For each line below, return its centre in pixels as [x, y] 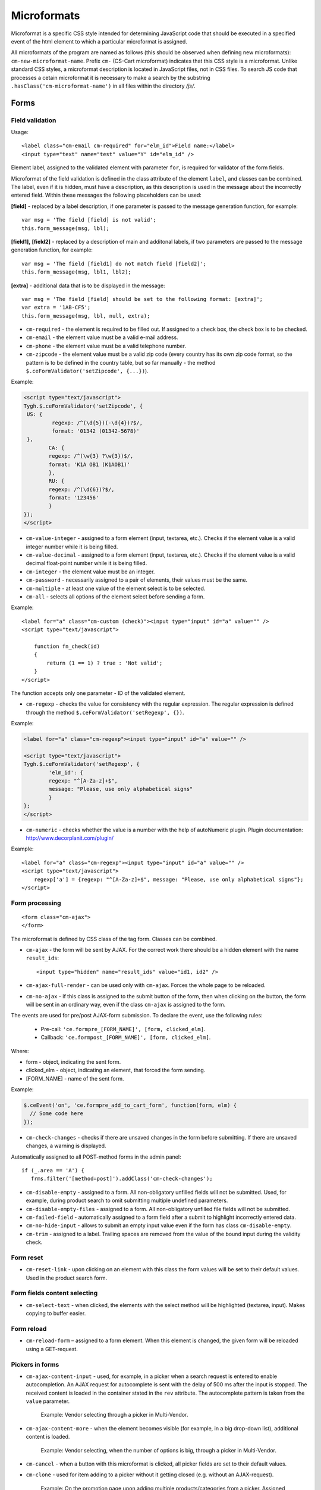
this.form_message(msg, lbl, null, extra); [86, 316]
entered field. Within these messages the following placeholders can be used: [106, 195]
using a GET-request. [52, 1349]
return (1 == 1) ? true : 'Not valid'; [105, 663]
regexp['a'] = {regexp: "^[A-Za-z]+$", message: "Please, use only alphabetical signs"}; [169, 879]
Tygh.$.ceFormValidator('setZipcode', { [83, 406]
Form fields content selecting [54, 1293]
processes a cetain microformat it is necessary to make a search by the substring [111, 77]
